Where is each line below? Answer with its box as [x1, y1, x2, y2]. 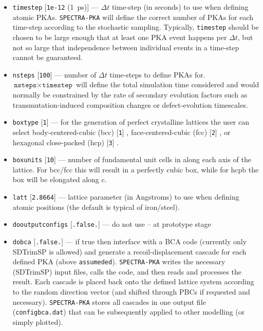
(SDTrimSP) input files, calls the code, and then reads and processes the [12, 266, 241, 277]
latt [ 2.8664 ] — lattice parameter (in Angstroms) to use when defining [12, 191, 239, 202]
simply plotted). [12, 316, 63, 327]
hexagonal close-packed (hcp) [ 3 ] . [12, 137, 119, 147]
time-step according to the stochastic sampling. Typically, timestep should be [12, 22, 259, 32]
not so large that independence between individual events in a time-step [12, 42, 239, 52]
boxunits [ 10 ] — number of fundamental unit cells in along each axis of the [12, 154, 252, 165]
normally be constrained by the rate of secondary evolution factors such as [12, 89, 248, 100]
